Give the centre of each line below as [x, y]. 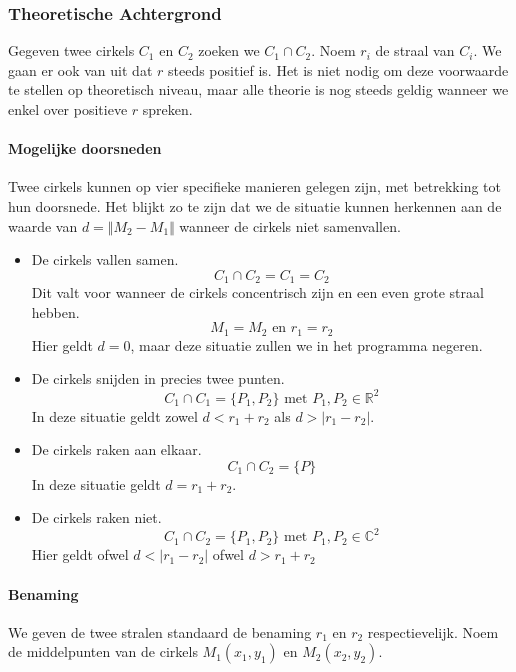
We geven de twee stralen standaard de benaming [160, 631]
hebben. [55, 311]
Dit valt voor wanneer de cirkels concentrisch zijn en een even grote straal [257, 292]
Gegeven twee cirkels [71, 50]
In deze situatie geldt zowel [114, 415]
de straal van [415, 50]
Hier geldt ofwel [80, 554]
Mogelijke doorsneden [85, 148]
